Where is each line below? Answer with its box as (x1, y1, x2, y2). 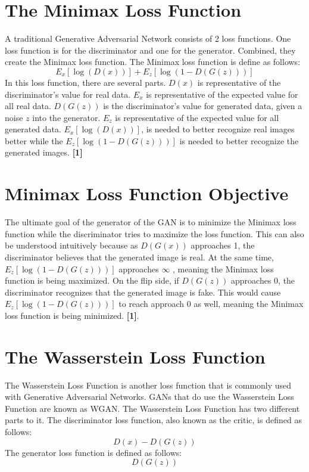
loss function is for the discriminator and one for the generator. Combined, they (5, 44, 296, 56)
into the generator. (32, 111, 101, 123)
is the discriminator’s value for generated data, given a (103, 100, 302, 112)
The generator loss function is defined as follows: (5, 446, 182, 458)
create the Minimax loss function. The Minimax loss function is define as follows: (5, 55, 301, 68)
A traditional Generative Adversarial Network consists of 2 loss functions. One (5, 32, 291, 45)
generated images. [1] (5, 146, 83, 159)
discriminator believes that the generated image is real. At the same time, (5, 250, 274, 263)
